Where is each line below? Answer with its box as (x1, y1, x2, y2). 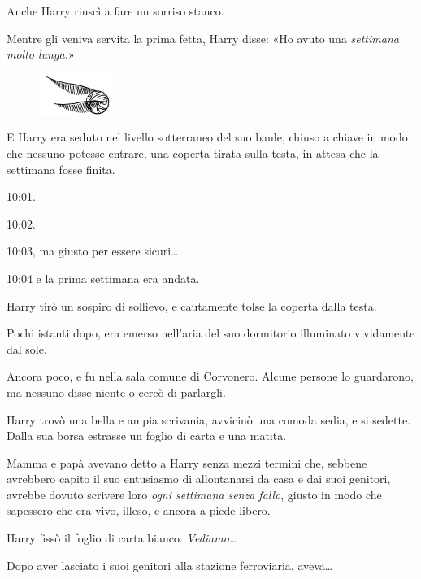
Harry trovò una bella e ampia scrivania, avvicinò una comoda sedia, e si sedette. (7, 411, 411, 428)
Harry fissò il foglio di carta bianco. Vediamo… (7, 529, 237, 546)
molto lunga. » (7, 46, 75, 63)
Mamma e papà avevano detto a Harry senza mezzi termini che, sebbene (7, 454, 367, 471)
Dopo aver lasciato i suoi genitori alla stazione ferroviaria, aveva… (7, 556, 333, 573)
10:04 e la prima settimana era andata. (7, 269, 200, 286)
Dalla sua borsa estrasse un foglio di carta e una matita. (7, 427, 287, 444)
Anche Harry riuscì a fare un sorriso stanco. (7, 2, 224, 19)
